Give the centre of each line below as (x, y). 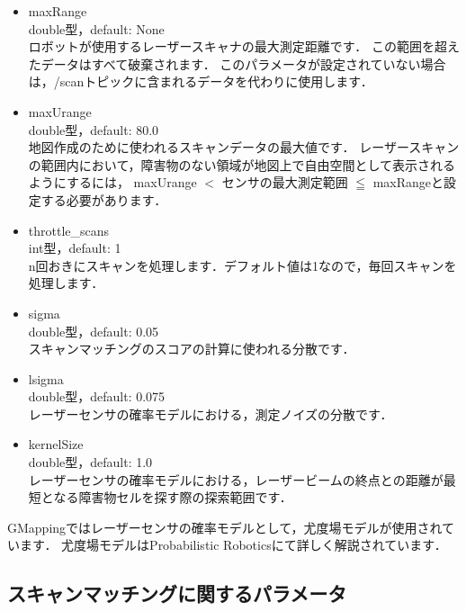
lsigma (46, 378)
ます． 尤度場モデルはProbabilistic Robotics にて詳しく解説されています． (233, 545)
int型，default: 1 (75, 248)
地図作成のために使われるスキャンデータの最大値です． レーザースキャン (244, 147)
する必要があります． (104, 199)
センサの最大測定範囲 (285, 182)
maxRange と (408, 182)
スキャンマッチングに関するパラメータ (177, 593)
